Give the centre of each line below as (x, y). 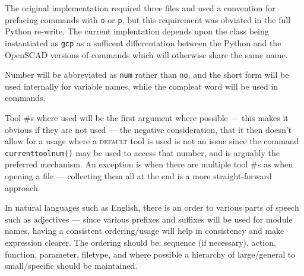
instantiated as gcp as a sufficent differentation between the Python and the (143, 42)
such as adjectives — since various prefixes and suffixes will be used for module (149, 219)
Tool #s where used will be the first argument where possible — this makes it (147, 117)
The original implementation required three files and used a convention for (140, 8)
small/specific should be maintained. (71, 266)
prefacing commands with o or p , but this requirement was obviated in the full (148, 19)
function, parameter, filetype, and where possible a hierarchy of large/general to (150, 254)
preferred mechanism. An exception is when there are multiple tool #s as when (149, 164)
